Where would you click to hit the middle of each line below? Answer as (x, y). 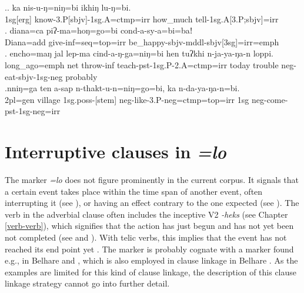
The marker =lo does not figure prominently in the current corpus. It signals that (152, 180)
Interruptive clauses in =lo (116, 152)
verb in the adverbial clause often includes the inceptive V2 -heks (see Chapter (146, 214)
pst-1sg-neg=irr (33, 111)
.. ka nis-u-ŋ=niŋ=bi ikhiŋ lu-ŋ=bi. (68, 7)
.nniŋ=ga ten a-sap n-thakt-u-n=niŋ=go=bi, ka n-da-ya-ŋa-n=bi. (122, 88)
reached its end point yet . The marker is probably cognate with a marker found (149, 249)
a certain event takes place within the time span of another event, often (134, 191)
